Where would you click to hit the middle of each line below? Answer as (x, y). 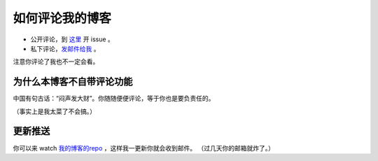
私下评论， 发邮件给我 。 (65, 48)
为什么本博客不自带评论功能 (73, 82)
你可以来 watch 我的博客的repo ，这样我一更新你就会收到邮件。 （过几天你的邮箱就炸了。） (143, 148)
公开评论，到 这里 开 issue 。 (72, 39)
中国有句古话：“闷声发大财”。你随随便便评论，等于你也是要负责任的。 (114, 99)
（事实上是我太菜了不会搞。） (54, 111)
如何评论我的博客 (62, 18)
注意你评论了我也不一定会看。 (56, 62)
